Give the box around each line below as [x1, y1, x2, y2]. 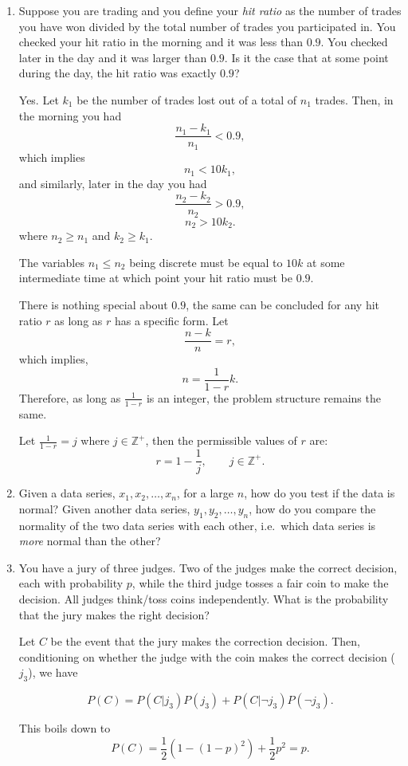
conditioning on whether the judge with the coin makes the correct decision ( [18, 648, 395, 665]
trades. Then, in [315, 91, 394, 108]
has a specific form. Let [114, 312, 229, 328]
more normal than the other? [18, 532, 161, 549]
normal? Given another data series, [18, 500, 190, 517]
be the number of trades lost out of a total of [76, 91, 297, 108]
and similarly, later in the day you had [18, 175, 207, 191]
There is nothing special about [18, 297, 168, 313]
